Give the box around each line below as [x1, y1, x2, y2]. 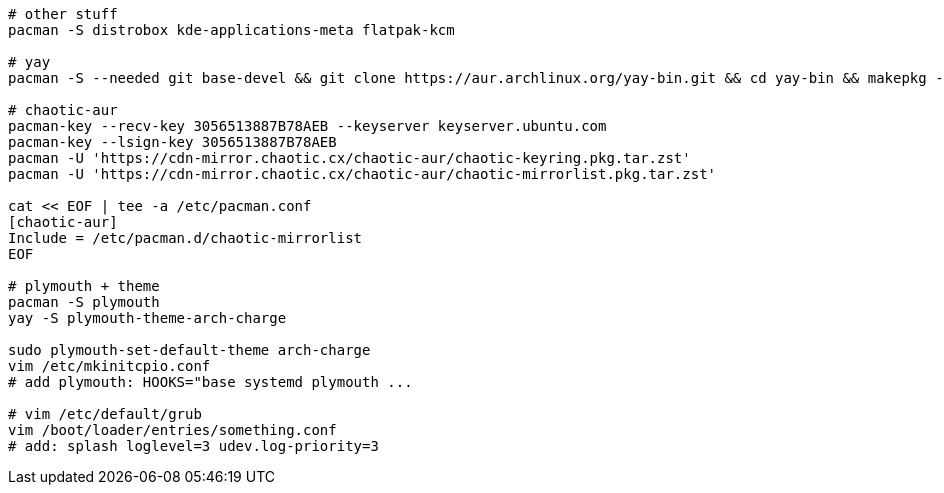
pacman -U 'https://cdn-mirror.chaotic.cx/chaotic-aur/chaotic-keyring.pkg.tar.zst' [8, 150, 691, 166]
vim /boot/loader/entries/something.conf [8, 422, 337, 438]
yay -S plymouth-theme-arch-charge [8, 310, 287, 326]
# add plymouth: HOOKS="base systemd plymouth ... [8, 374, 413, 390]
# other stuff [8, 6, 118, 22]
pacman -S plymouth [8, 294, 160, 310]
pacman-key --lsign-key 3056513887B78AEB [8, 134, 337, 150]
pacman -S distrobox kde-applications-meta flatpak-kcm [8, 22, 455, 38]
